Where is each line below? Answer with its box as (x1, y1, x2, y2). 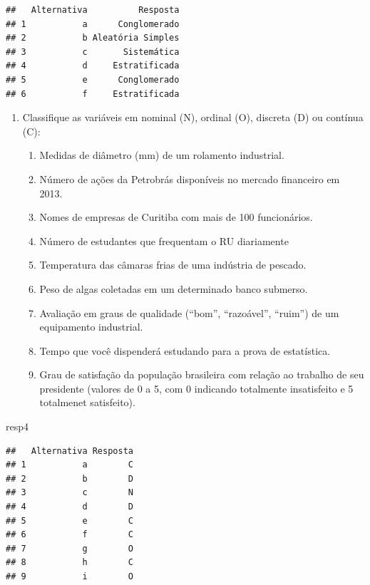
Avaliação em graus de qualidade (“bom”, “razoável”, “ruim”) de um (39, 305, 339, 320)
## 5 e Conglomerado (6, 74, 180, 85)
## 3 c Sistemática (6, 46, 180, 57)
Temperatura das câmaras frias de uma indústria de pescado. (39, 257, 307, 272)
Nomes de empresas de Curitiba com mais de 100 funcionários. (39, 209, 313, 224)
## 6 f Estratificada (6, 88, 180, 99)
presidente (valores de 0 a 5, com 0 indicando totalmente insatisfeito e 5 (39, 380, 354, 395)
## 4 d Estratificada (6, 61, 180, 71)
